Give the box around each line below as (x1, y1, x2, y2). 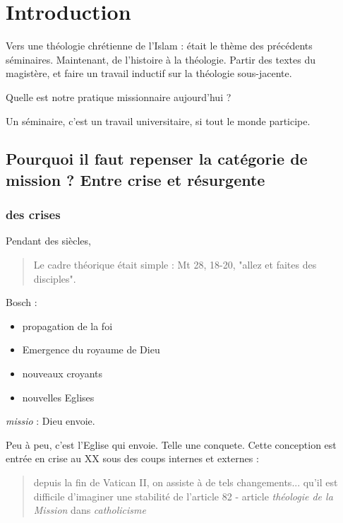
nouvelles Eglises (22, 389, 95, 404)
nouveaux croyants (22, 366, 103, 381)
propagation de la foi (22, 318, 113, 333)
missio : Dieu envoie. (6, 413, 95, 428)
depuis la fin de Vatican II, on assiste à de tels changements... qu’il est (33, 475, 338, 490)
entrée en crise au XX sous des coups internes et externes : (6, 451, 259, 466)
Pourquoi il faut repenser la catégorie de (6, 148, 308, 170)
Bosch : (6, 295, 37, 310)
